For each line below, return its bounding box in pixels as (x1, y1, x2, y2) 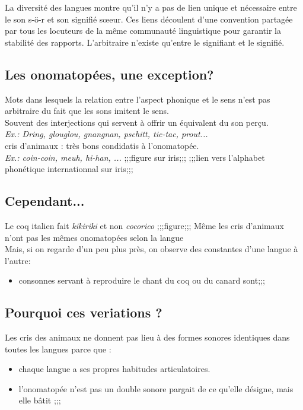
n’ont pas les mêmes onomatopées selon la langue (5, 231, 184, 243)
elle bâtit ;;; (18, 394, 61, 406)
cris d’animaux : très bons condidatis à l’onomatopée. (5, 139, 199, 151)
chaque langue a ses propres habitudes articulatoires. (18, 363, 210, 375)
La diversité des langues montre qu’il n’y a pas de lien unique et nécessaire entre (5, 1, 297, 13)
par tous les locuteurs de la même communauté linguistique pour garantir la (5, 24, 282, 37)
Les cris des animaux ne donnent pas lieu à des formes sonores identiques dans (5, 331, 290, 344)
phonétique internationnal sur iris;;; (5, 163, 133, 175)
